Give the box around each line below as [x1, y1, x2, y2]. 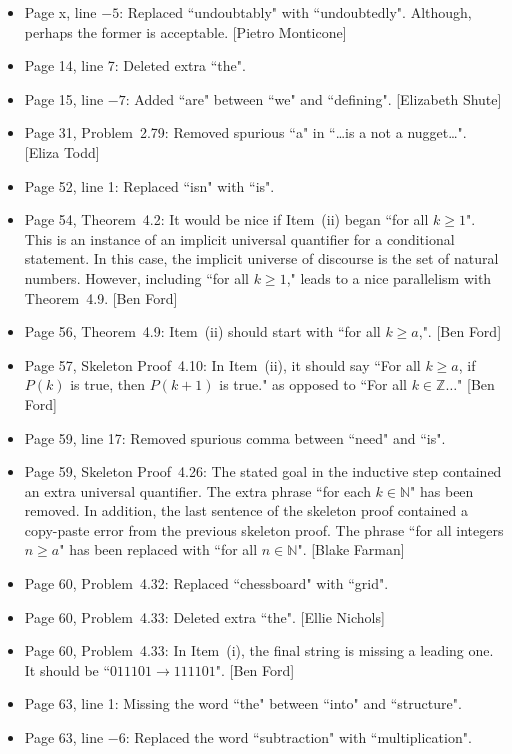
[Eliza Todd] [24, 141, 100, 162]
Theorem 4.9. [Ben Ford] [24, 287, 178, 308]
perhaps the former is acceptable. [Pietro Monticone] [24, 21, 347, 42]
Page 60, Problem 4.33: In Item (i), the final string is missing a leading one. [24, 640, 494, 661]
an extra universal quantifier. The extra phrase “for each [24, 480, 371, 501]
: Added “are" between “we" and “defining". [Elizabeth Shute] [125, 88, 502, 109]
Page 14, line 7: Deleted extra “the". [24, 55, 246, 76]
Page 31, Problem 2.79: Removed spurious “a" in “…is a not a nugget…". [24, 122, 467, 143]
